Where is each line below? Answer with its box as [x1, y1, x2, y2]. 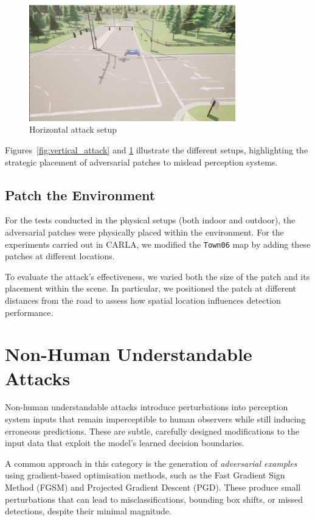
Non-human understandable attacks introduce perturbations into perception [5, 400, 288, 413]
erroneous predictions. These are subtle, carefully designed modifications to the [5, 424, 300, 437]
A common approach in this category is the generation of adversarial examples [5, 456, 297, 469]
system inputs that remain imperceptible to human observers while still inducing [5, 413, 306, 425]
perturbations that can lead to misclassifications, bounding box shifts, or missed [5, 492, 303, 505]
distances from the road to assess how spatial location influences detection [5, 293, 281, 306]
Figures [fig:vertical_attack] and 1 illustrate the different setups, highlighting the [5, 143, 308, 156]
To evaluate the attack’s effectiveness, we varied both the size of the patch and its [5, 270, 310, 282]
